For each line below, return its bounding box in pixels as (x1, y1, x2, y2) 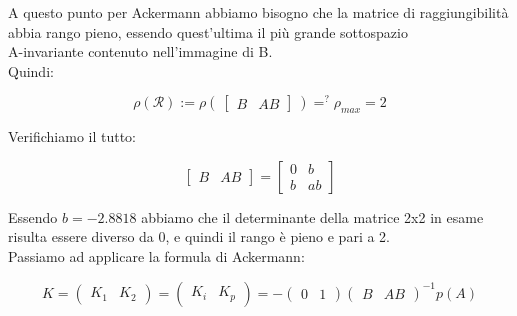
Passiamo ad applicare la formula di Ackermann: (8, 246, 305, 267)
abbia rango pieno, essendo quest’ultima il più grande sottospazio (8, 21, 408, 42)
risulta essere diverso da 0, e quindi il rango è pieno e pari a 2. (8, 226, 390, 247)
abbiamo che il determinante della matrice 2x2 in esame (141, 206, 484, 227)
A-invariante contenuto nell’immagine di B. (8, 41, 273, 62)
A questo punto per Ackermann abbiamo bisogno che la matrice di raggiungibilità (8, 2, 509, 22)
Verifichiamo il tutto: (8, 126, 137, 147)
